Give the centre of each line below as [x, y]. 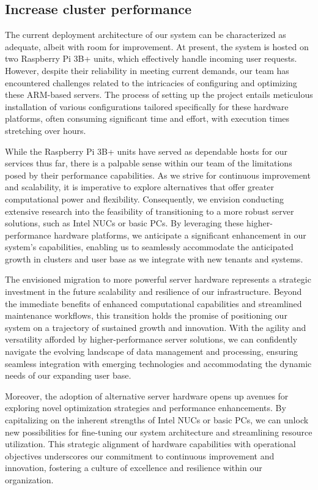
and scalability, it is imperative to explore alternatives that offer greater [139, 187]
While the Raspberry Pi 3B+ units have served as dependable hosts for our [146, 151]
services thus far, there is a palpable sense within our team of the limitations [149, 163]
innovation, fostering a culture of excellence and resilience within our [134, 468]
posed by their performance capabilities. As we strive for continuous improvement [158, 175]
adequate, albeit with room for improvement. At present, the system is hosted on [157, 46]
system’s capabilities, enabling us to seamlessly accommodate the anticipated [149, 247]
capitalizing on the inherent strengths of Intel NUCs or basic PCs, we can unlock [157, 420]
